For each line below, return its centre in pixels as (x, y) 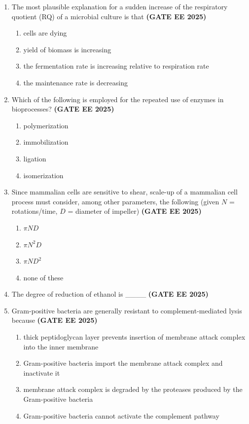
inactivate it (42, 372)
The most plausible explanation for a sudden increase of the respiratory (120, 6)
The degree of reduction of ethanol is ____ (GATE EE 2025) (110, 294)
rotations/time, (35, 211)
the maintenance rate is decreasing (75, 82)
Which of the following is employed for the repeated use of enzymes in (118, 99)
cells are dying (45, 33)
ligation (35, 158)
